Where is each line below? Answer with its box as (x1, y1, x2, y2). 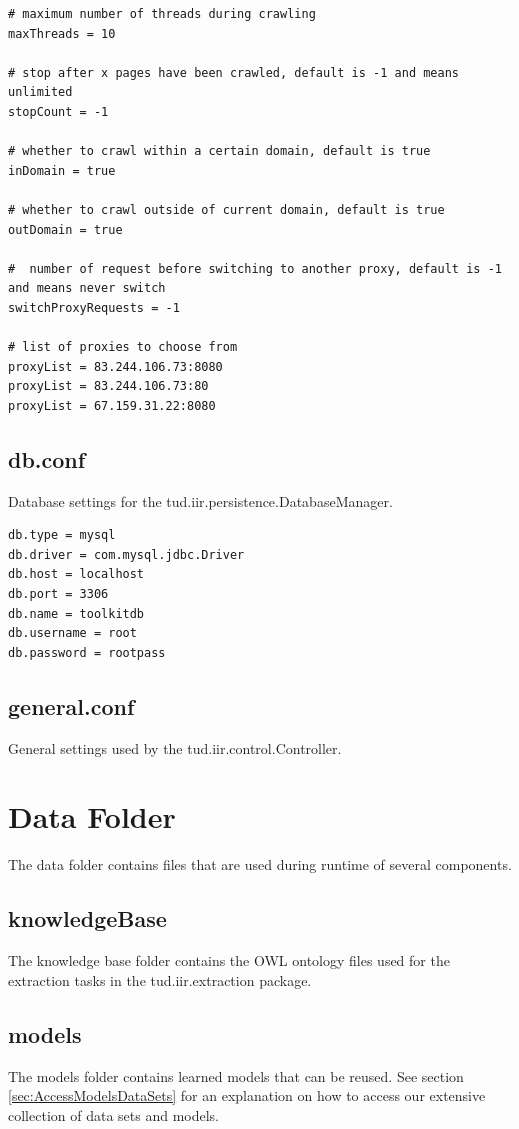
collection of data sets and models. (8, 1104, 219, 1125)
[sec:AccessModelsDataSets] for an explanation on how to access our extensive (8, 1085, 486, 1106)
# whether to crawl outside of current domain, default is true (8, 202, 445, 217)
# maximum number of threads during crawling (8, 7, 316, 21)
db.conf (8, 443, 86, 474)
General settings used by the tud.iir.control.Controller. (8, 737, 342, 758)
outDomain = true (8, 222, 123, 237)
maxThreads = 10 (8, 26, 116, 41)
